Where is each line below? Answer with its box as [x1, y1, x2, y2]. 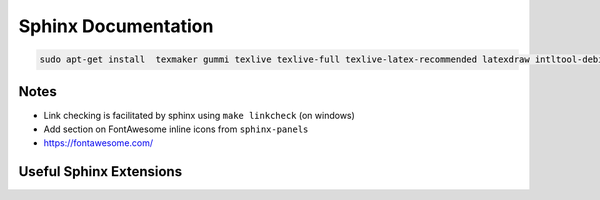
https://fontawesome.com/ [43, 137, 154, 149]
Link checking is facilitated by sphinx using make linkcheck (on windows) [43, 109, 355, 121]
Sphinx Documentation [18, 15, 214, 37]
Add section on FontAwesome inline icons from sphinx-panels [43, 123, 309, 135]
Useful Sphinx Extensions [18, 163, 183, 180]
